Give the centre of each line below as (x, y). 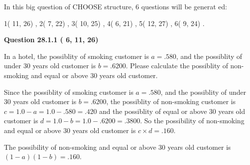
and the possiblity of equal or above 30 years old (172, 111)
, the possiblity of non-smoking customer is (171, 101)
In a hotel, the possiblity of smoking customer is (77, 56)
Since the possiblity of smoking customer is (69, 92)
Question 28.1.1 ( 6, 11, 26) (51, 40)
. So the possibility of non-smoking (192, 121)
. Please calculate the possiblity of (177, 66)
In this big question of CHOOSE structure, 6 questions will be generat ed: (116, 6)
